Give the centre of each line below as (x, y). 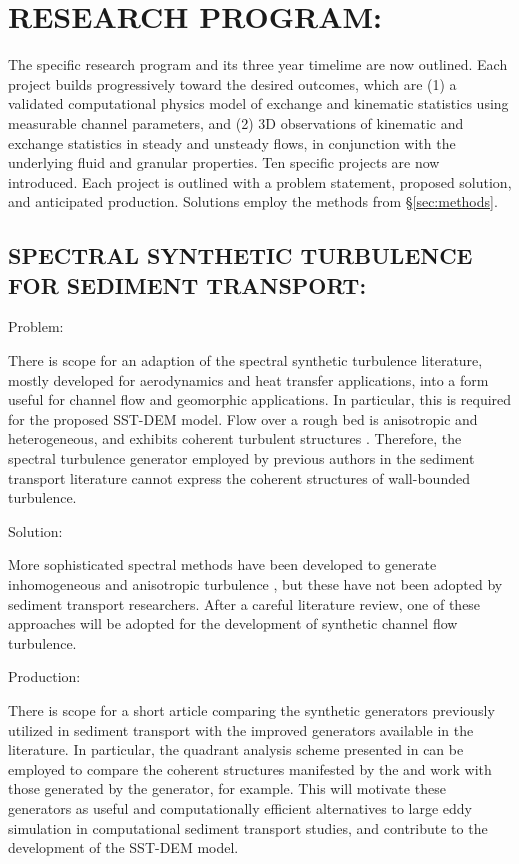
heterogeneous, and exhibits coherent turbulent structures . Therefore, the (235, 438)
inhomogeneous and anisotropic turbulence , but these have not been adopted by (255, 584)
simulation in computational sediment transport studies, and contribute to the (248, 827)
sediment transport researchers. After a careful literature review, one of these (244, 603)
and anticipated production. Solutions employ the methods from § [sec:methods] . (253, 201)
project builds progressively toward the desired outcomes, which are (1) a (232, 83)
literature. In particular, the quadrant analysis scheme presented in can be (236, 749)
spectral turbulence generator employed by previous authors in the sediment (241, 458)
